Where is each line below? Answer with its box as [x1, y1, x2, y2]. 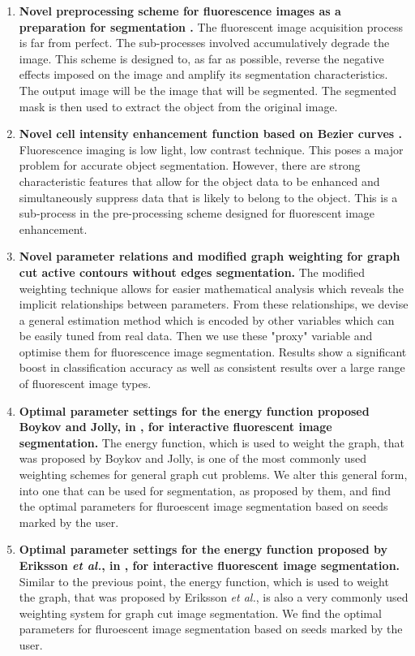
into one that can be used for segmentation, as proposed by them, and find [19, 481, 391, 498]
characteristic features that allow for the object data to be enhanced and [19, 172, 380, 189]
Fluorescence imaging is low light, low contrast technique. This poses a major [19, 140, 404, 158]
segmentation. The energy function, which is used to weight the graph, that [19, 434, 404, 451]
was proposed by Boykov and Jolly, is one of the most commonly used [19, 450, 366, 467]
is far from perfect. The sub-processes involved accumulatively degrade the [19, 34, 390, 51]
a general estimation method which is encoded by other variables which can [19, 311, 395, 328]
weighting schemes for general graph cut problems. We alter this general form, [19, 466, 408, 483]
